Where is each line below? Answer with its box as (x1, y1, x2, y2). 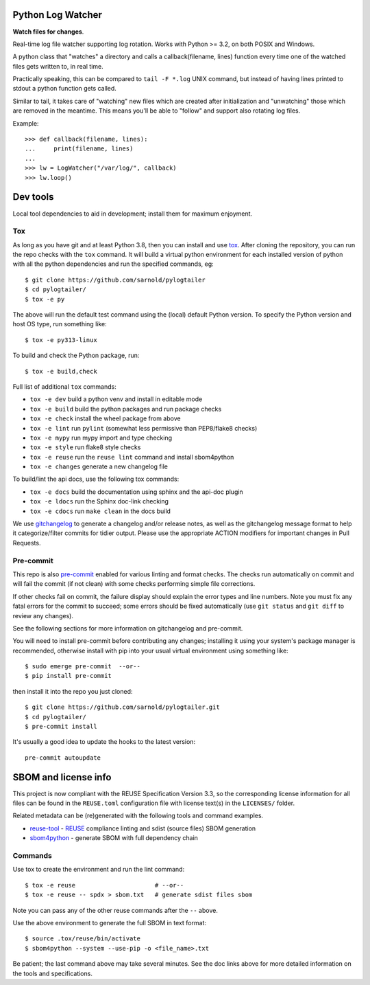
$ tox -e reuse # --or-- (25, 881, 184, 889)
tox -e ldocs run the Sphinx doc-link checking (29, 497, 169, 506)
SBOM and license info (12, 771, 112, 783)
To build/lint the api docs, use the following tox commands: (12, 475, 180, 484)
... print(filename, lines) (25, 145, 134, 152)
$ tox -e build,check (25, 367, 97, 375)
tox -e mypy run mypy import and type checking (29, 433, 173, 442)
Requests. (12, 539, 41, 547)
